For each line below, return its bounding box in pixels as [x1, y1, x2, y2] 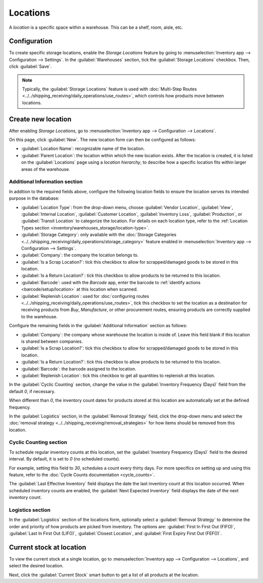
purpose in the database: [9, 195, 59, 201]
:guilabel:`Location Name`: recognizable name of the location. [21, 146, 145, 151]
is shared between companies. [21, 338, 83, 344]
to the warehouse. [21, 313, 58, 319]
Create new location [9, 115, 72, 123]
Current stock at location [9, 543, 86, 551]
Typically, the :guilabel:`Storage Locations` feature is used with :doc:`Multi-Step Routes [22, 86, 197, 92]
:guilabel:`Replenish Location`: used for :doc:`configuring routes [21, 293, 150, 299]
